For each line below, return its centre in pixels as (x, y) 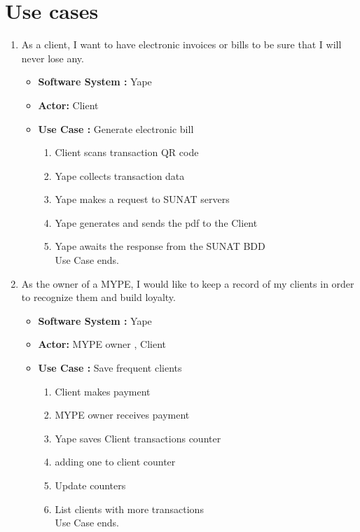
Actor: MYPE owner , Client (102, 344)
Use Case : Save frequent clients (110, 368)
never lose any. (53, 58)
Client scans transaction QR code (127, 152)
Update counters (90, 485)
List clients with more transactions (129, 509)
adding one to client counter (115, 462)
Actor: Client (68, 105)
